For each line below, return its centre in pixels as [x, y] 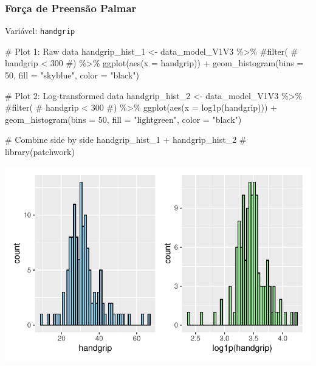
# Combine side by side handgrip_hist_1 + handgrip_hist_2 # [126, 140]
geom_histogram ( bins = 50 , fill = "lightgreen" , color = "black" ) [123, 119]
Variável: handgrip [40, 31]
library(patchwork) [40, 152]
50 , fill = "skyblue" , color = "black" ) [72, 75]
